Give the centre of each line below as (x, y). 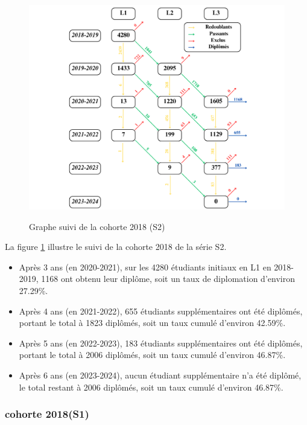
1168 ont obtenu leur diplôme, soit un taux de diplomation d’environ (168, 279)
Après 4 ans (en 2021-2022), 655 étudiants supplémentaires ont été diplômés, (161, 311)
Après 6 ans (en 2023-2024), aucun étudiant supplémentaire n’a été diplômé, (160, 375)
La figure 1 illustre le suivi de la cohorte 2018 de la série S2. (116, 247)
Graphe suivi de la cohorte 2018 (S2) (97, 226)
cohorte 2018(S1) (47, 414)
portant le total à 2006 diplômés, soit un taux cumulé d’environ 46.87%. (152, 355)
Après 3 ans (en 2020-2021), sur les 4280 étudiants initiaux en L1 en (145, 267)
